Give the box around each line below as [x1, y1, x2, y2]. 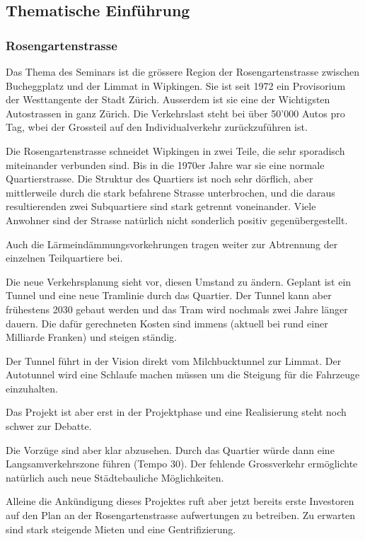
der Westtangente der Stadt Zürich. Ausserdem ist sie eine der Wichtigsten [6, 92, 330, 107]
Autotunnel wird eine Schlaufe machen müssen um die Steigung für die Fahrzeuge [6, 367, 360, 382]
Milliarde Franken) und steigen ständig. [6, 330, 177, 344]
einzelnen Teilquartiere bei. [6, 250, 123, 265]
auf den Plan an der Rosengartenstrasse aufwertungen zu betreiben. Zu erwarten [6, 508, 356, 523]
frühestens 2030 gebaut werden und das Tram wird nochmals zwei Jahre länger [6, 301, 348, 316]
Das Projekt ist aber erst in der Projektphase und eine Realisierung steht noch [6, 405, 347, 419]
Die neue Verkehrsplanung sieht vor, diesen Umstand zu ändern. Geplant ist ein [6, 274, 352, 289]
